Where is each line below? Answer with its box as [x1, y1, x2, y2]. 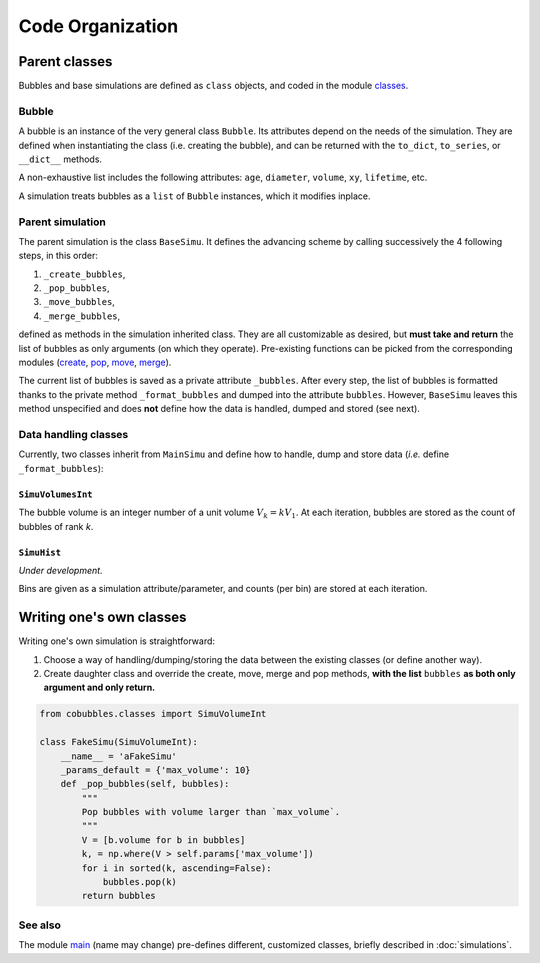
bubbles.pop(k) [102, 876, 177, 888]
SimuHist [18, 546, 62, 558]
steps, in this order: [18, 250, 99, 262]
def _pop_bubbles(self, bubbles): [60, 778, 230, 790]
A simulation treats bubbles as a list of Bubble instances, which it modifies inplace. [18, 190, 371, 202]
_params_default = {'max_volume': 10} [60, 764, 251, 775]
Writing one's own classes [18, 609, 187, 626]
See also [18, 918, 62, 932]
